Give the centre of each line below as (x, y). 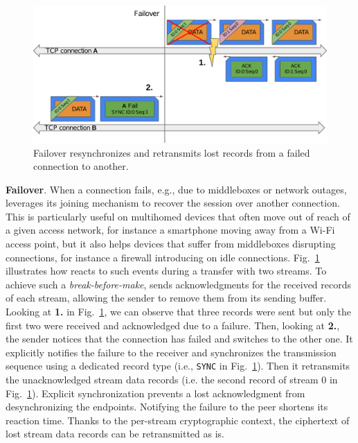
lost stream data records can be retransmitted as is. (115, 434)
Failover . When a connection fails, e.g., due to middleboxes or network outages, (176, 189)
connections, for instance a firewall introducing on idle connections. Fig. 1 (163, 257)
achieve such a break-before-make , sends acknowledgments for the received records (179, 284)
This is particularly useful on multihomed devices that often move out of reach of (178, 216)
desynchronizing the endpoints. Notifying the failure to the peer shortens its (167, 407)
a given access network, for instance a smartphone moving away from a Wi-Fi (170, 230)
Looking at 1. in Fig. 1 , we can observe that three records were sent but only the (179, 312)
